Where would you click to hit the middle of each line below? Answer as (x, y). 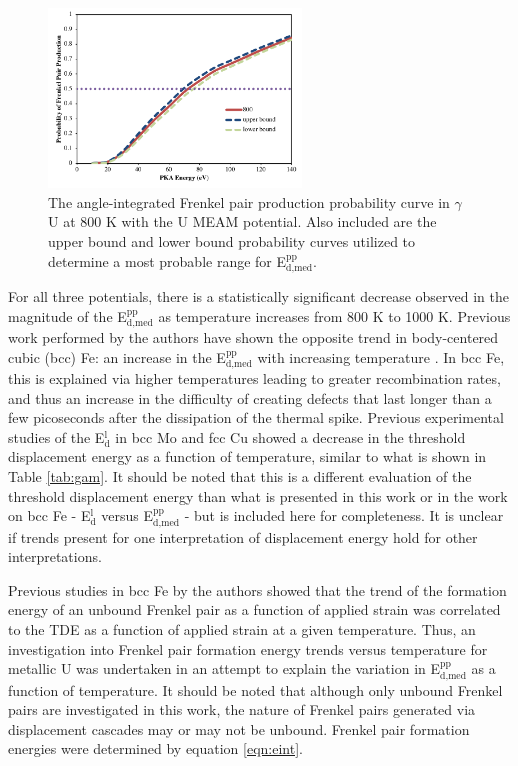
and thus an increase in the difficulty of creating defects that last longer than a (250, 397)
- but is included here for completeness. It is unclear (344, 515)
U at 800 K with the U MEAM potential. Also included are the (242, 221)
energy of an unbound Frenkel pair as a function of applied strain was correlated (254, 609)
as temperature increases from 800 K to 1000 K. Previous (334, 315)
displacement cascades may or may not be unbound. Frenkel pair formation (239, 728)
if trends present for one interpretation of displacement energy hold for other (243, 536)
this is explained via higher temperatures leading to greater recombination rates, (254, 378)
